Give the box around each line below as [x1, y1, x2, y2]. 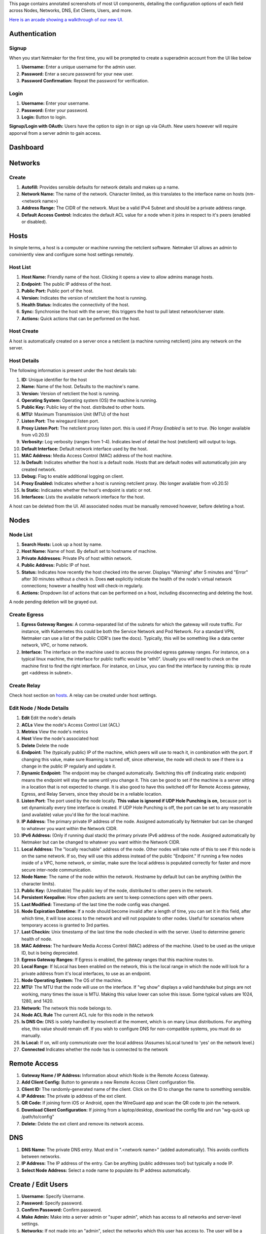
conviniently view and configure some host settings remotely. [9, 252, 134, 258]
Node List [9, 531, 33, 538]
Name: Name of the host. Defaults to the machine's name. [21, 384, 140, 389]
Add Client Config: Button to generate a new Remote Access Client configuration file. [21, 1079, 196, 1085]
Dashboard [9, 143, 44, 152]
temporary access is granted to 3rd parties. [21, 922, 110, 928]
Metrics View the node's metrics [21, 729, 88, 735]
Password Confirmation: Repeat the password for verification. [21, 78, 149, 84]
